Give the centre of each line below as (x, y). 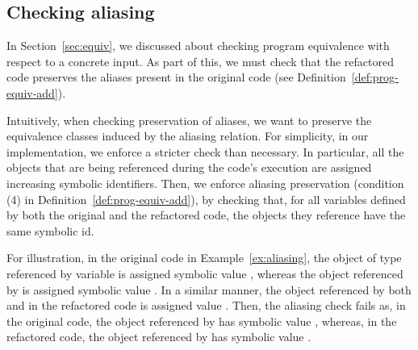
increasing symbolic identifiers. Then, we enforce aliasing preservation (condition (205, 183)
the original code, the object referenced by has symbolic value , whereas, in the (202, 321)
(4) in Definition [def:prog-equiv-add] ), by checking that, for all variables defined (206, 199)
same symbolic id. (50, 230)
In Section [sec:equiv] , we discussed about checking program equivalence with (198, 46)
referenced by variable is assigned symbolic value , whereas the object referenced (205, 273)
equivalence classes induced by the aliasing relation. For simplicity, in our (188, 136)
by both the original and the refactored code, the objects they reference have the (206, 215)
